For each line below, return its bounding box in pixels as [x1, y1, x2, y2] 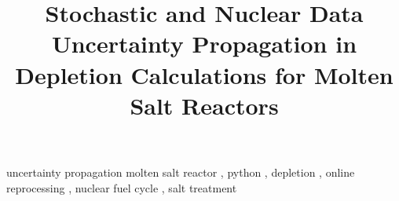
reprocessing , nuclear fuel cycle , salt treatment [6, 179, 237, 196]
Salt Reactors [130, 89, 279, 121]
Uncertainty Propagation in [51, 27, 357, 60]
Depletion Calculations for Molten [15, 58, 394, 90]
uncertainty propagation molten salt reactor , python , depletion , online [6, 163, 355, 180]
